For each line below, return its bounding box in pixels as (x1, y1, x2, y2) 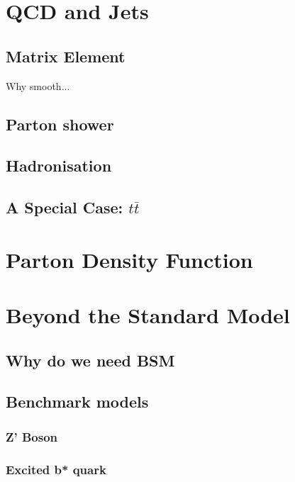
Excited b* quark (6, 460, 106, 478)
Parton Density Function (6, 245, 253, 274)
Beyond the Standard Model (6, 301, 290, 330)
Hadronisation (6, 155, 112, 176)
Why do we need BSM (6, 349, 175, 371)
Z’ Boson (6, 427, 58, 445)
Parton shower (6, 113, 114, 135)
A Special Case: (6, 196, 123, 218)
